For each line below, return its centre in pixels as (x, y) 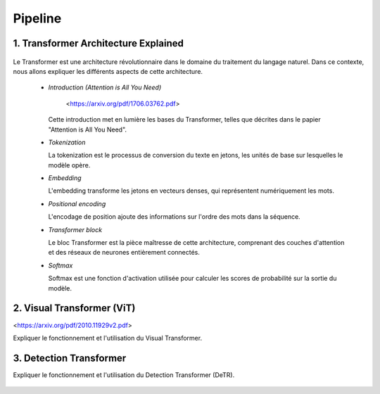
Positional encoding (77, 203)
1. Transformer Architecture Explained (99, 43)
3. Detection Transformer (70, 358)
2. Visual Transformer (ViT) (74, 309)
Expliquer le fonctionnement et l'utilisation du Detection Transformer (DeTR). (124, 375)
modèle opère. (69, 165)
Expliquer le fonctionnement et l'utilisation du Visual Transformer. (108, 338)
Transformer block (75, 229)
